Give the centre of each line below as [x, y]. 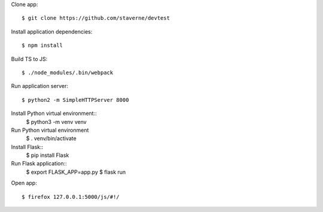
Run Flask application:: [39, 163]
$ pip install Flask [48, 155]
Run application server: [39, 86]
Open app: [24, 183]
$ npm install [42, 46]
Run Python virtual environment [50, 130]
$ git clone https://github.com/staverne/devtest [96, 18]
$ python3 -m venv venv [56, 122]
